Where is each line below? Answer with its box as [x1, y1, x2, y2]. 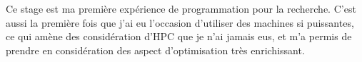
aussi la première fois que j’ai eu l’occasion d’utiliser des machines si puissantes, [6, 15, 354, 30]
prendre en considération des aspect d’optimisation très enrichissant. [6, 42, 305, 57]
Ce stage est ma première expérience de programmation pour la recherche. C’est [6, 1, 356, 15]
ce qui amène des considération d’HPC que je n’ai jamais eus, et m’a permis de [6, 29, 352, 44]
